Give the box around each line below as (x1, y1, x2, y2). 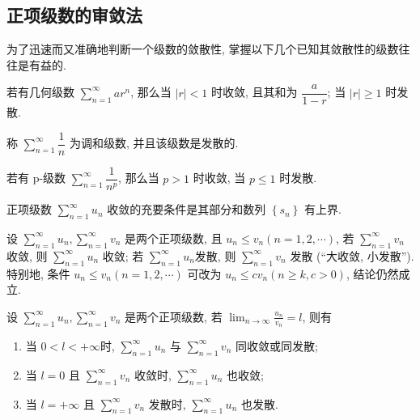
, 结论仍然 (346, 265, 399, 282)
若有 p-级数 (6, 169, 66, 186)
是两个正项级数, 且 (125, 229, 223, 246)
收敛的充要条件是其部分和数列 (107, 201, 266, 218)
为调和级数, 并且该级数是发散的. (69, 134, 239, 151)
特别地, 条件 (6, 265, 70, 282)
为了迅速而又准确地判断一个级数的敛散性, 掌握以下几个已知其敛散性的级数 (6, 40, 399, 57)
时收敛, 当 (193, 169, 246, 186)
